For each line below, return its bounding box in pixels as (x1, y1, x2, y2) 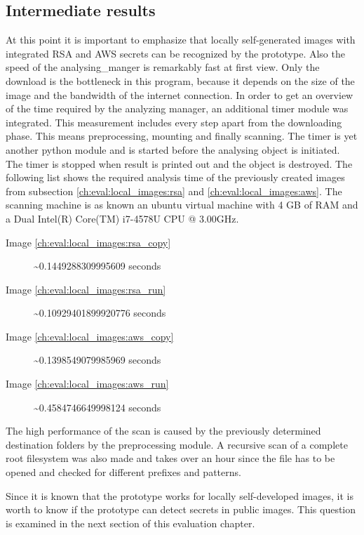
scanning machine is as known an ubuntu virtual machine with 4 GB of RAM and (6, 197, 358, 212)
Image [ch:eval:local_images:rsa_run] (6, 282, 166, 296)
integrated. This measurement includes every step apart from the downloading (6, 114, 342, 129)
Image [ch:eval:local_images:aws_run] (6, 376, 169, 391)
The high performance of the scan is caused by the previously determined (6, 423, 321, 438)
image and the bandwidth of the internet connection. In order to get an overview (6, 87, 353, 102)
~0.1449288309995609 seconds (34, 258, 161, 273)
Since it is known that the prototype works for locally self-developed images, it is (6, 488, 353, 503)
